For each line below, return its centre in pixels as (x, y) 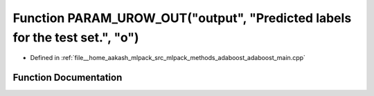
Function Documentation (68, 78)
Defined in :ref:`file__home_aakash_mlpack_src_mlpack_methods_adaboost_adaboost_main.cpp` (168, 58)
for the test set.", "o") (76, 37)
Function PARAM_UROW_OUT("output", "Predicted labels (182, 18)
